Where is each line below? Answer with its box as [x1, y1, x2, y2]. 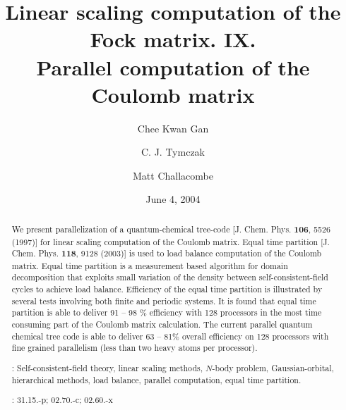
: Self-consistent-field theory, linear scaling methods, [11, 361, 203, 373]
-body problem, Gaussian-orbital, [212, 361, 334, 373]
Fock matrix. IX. [90, 25, 256, 54]
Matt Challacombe [133, 168, 213, 182]
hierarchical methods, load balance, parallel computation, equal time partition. [11, 373, 302, 385]
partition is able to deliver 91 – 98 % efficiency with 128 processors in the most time [11, 306, 322, 318]
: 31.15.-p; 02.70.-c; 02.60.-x [11, 394, 113, 406]
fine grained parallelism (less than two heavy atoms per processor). [11, 342, 258, 354]
